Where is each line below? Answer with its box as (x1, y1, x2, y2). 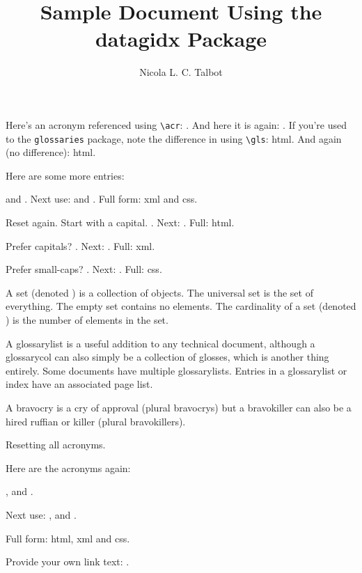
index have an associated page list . (6, 377, 153, 391)
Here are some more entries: (6, 168, 125, 182)
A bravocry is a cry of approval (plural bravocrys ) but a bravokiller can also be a (6, 400, 352, 414)
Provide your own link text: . (6, 554, 129, 569)
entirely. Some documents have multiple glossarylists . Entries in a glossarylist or (6, 363, 347, 377)
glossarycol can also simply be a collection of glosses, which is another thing (6, 350, 329, 364)
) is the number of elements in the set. (6, 312, 168, 327)
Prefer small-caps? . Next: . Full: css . (6, 262, 162, 276)
